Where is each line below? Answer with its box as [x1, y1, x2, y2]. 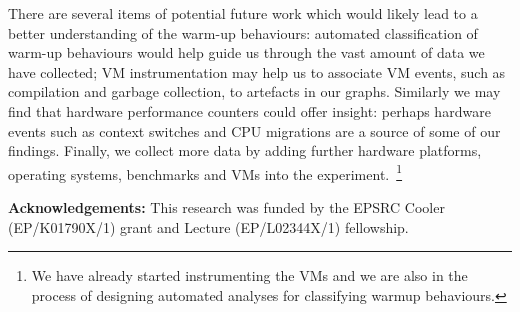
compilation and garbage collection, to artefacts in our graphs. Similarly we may [8, 81, 501, 102]
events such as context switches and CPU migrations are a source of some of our [8, 120, 501, 141]
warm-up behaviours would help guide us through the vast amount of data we [8, 42, 485, 63]
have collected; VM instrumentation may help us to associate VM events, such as [8, 61, 506, 82]
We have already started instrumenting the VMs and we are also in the [31, 265, 468, 286]
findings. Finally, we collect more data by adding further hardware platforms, [8, 140, 482, 161]
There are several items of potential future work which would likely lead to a [8, 3, 478, 23]
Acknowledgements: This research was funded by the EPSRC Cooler [8, 197, 445, 217]
